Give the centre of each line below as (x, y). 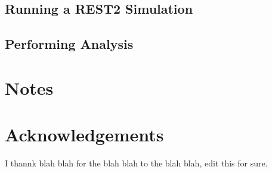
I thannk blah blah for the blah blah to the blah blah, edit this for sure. (136, 163)
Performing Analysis (69, 44)
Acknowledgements (84, 135)
